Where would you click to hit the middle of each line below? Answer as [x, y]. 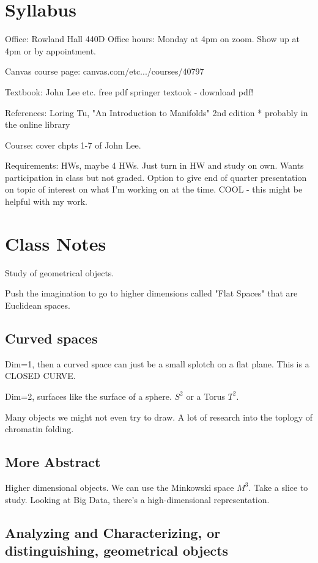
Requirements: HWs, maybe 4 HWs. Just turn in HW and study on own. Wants [154, 165]
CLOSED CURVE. [40, 376]
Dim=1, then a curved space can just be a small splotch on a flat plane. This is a [157, 363]
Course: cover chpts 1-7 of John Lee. [73, 145]
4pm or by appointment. [51, 50]
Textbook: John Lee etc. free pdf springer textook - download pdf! [129, 91]
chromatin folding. [39, 429]
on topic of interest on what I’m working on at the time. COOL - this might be [154, 189]
